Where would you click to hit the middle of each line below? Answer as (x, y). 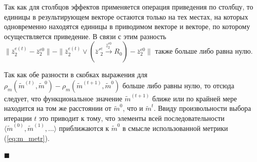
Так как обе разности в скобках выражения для (76, 74)
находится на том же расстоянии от (58, 108)
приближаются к (84, 128)
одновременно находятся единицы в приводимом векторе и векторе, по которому (127, 26)
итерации (18, 118)
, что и (133, 108)
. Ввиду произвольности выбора (202, 108)
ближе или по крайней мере (194, 98)
